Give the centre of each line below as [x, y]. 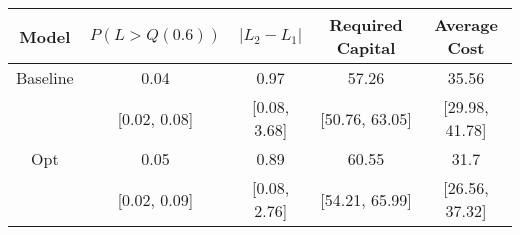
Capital [366, 47]
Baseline [45, 77]
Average [466, 24]
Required [366, 24]
